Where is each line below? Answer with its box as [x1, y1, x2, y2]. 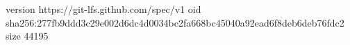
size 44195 [6, 29, 49, 43]
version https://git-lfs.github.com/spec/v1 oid [6, 2, 201, 16]
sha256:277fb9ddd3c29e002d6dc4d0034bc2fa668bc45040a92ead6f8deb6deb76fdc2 [6, 15, 344, 29]
